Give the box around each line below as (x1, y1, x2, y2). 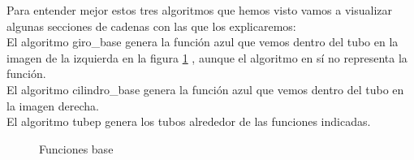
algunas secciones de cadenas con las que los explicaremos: (6, 17, 296, 34)
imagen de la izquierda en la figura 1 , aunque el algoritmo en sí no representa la (6, 49, 408, 66)
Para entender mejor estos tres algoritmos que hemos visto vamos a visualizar (6, 2, 393, 18)
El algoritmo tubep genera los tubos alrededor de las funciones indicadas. (6, 113, 371, 130)
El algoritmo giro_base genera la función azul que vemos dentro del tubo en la (6, 33, 399, 50)
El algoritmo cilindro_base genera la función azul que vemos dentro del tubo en (6, 80, 404, 97)
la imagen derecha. (6, 97, 99, 114)
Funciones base (39, 140, 114, 157)
